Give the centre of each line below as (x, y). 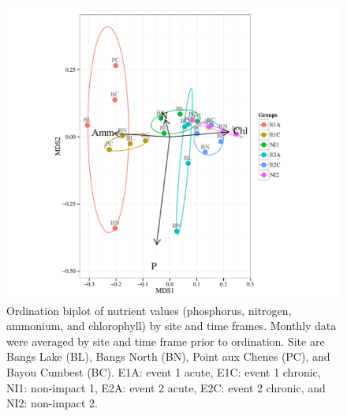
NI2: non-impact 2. (52, 403)
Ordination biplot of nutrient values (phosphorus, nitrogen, (149, 310)
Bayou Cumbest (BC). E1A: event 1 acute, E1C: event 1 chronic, (164, 371)
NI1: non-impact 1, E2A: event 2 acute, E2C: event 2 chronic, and (166, 387)
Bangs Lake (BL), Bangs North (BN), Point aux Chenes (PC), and (168, 356)
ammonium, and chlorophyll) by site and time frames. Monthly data (172, 326)
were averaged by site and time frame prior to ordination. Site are (166, 341)
